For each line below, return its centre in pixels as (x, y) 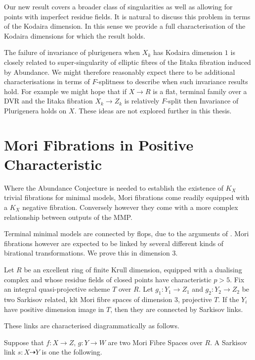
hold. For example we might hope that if (65, 91)
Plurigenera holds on (35, 110)
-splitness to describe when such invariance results (172, 81)
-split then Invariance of (202, 101)
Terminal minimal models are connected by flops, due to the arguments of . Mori (127, 233)
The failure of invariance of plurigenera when (72, 52)
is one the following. (72, 352)
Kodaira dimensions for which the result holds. (75, 35)
